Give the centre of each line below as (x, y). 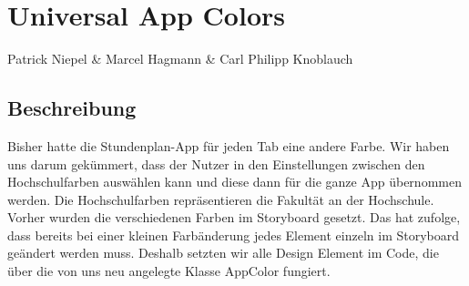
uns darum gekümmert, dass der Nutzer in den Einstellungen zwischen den (216, 163)
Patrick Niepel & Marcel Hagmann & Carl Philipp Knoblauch (180, 59)
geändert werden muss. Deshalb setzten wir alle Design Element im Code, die (223, 253)
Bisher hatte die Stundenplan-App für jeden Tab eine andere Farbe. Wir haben (229, 145)
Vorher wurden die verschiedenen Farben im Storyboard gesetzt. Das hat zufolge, (234, 217)
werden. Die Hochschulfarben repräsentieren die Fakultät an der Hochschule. (221, 199)
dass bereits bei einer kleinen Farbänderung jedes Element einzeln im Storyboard (234, 235)
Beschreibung (72, 108)
